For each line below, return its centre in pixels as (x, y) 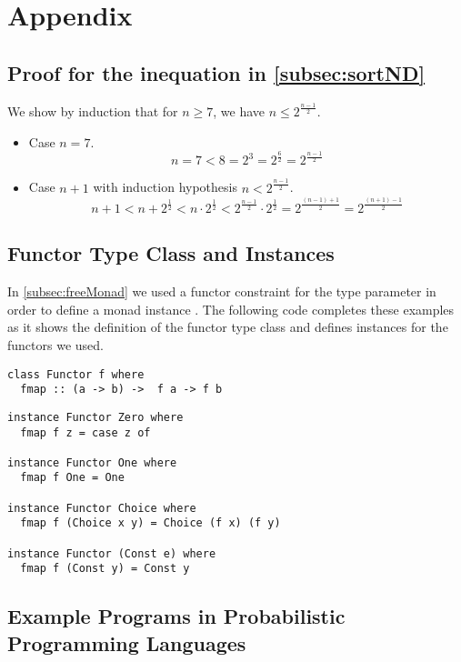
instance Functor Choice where (102, 508)
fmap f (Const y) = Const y (105, 569)
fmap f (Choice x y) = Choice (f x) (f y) (150, 523)
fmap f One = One (72, 478)
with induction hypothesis (165, 187)
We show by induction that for (93, 110)
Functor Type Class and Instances (171, 253)
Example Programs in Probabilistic (176, 616)
